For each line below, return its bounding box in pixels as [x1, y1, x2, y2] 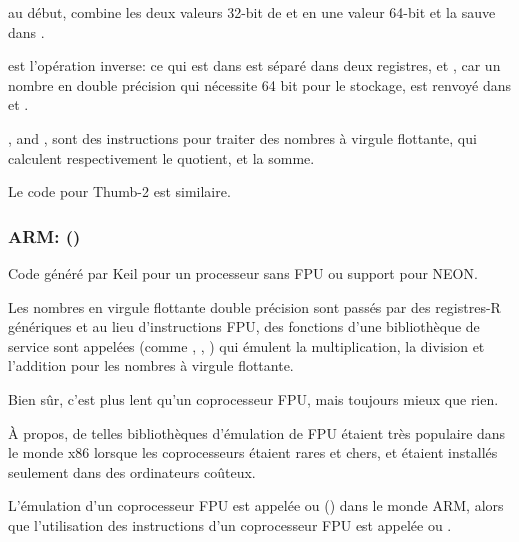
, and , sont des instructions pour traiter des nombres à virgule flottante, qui [8, 127, 477, 148]
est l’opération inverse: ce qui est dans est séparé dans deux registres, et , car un [8, 55, 501, 76]
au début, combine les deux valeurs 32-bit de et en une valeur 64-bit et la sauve [8, 2, 496, 22]
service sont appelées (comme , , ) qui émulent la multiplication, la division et [8, 335, 485, 356]
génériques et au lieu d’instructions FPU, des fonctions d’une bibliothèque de [8, 316, 480, 337]
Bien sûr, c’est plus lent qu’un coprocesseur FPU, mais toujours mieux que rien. [8, 388, 499, 409]
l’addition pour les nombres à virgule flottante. [8, 355, 294, 376]
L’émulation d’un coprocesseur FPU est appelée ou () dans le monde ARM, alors [8, 495, 504, 516]
